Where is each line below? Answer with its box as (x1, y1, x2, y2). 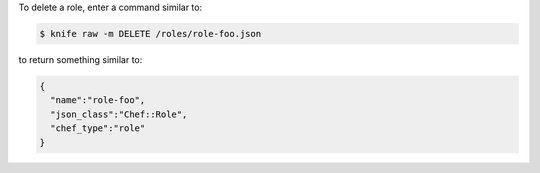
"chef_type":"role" (50, 123, 146, 134)
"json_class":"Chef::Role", (50, 108, 188, 120)
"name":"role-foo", (50, 95, 146, 106)
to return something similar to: (18, 53, 143, 65)
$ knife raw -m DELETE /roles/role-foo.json (39, 28, 262, 39)
